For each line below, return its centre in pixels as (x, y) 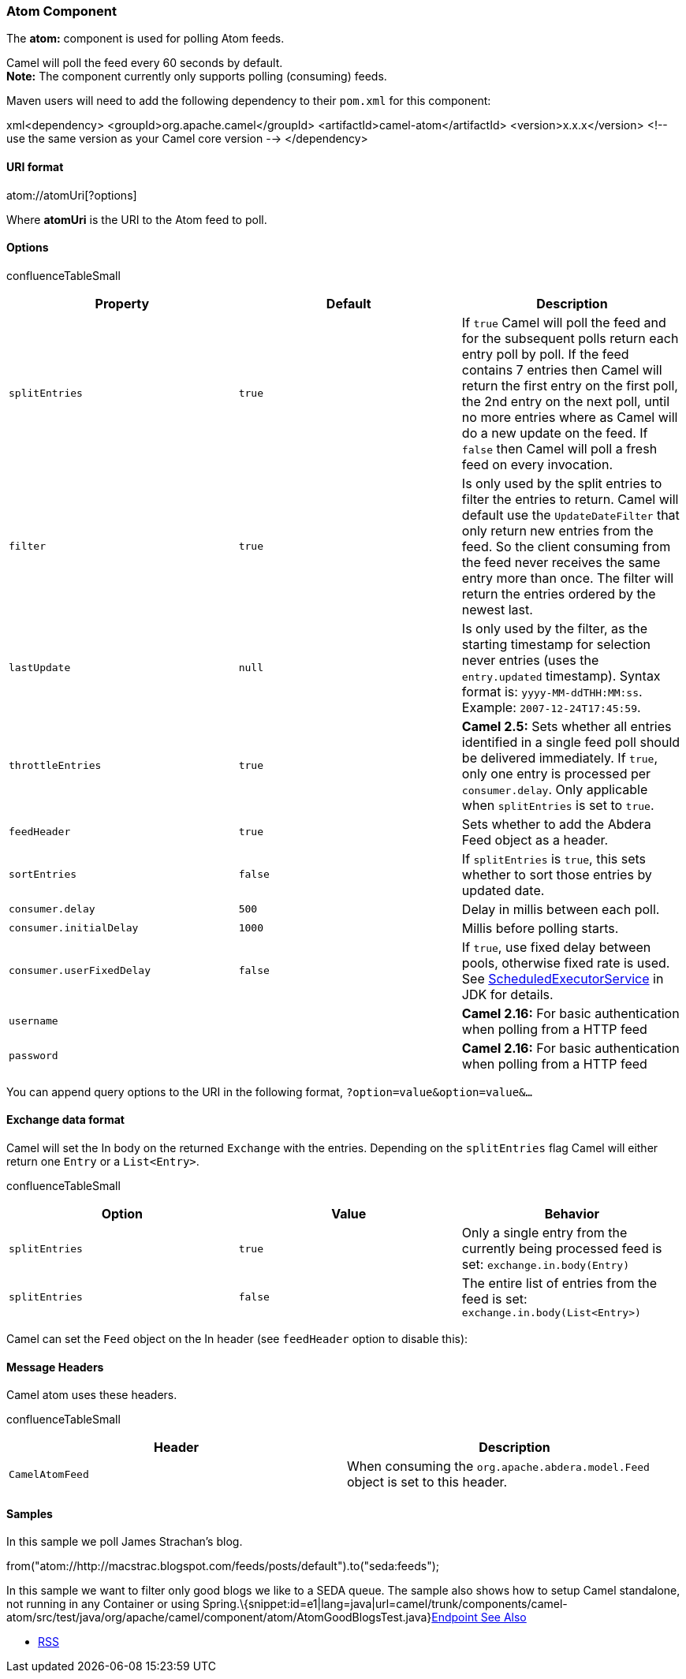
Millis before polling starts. (540, 928)
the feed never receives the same (561, 562)
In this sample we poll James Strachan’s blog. (125, 1542)
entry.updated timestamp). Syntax (561, 675)
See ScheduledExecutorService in (563, 978)
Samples (30, 1513)
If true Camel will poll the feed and (564, 322)
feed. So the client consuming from (566, 546)
